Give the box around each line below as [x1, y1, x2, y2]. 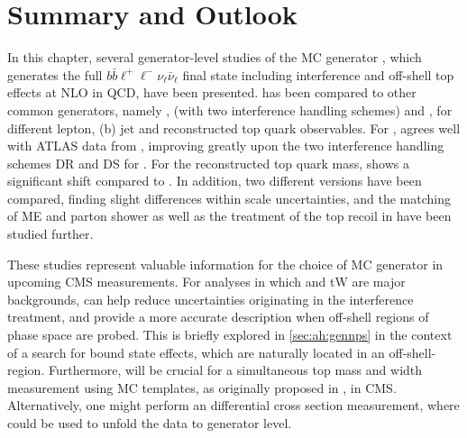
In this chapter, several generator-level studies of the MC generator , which [7, 48, 422, 67]
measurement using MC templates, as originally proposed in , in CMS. [7, 378, 397, 397]
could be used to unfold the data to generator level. [7, 414, 292, 432]
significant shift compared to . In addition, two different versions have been [7, 171, 422, 190]
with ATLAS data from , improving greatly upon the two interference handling [7, 136, 444, 155]
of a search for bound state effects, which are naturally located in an [7, 342, 385, 361]
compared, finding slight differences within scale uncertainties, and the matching [7, 188, 451, 207]
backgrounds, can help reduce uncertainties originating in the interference [7, 289, 414, 308]
